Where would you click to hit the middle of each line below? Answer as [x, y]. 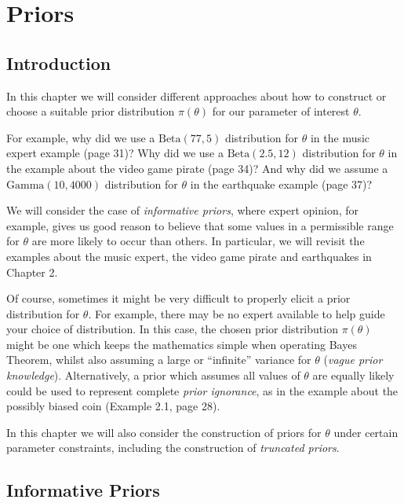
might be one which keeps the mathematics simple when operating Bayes [182, 344]
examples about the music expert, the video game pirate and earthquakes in [189, 256]
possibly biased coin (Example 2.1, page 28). [113, 406]
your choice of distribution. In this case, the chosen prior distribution [172, 329]
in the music [340, 137]
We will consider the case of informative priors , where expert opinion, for [182, 210]
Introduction [59, 62]
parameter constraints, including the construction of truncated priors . [173, 448]
